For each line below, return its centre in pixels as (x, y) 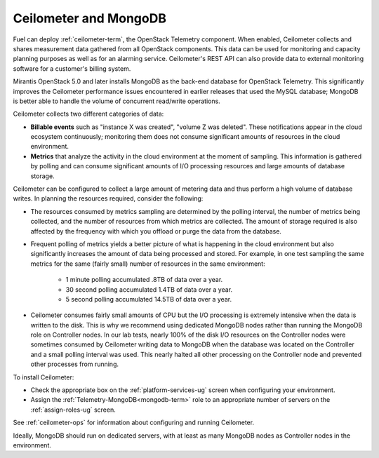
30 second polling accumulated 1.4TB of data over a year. (149, 289)
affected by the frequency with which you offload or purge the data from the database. (156, 231)
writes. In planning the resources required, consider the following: (108, 198)
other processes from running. (75, 364)
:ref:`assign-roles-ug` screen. (73, 410)
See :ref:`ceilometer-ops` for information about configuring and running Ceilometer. (134, 423)
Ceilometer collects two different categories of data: (88, 114)
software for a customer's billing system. (72, 68)
